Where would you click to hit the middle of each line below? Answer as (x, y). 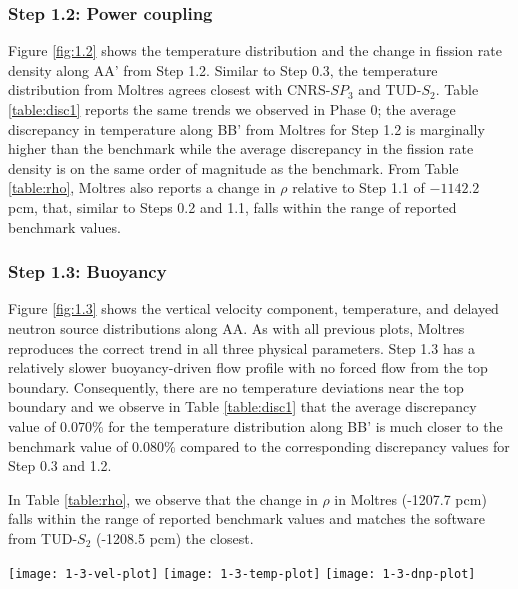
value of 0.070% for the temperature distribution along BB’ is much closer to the (255, 425)
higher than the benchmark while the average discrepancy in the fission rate (241, 148)
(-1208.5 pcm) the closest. (175, 537)
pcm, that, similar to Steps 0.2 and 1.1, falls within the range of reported (232, 206)
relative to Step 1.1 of (358, 187)
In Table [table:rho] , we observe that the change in (163, 498)
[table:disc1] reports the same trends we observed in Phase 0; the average (232, 109)
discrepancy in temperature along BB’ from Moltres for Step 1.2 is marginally (246, 128)
